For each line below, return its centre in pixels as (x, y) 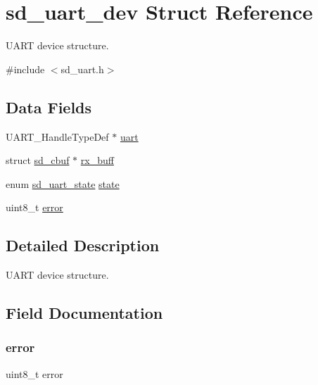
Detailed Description (83, 245)
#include (25, 69)
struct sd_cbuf (38, 160)
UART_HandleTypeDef (57, 136)
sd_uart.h (82, 69)
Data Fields (49, 107)
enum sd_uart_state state (63, 183)
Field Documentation (84, 313)
